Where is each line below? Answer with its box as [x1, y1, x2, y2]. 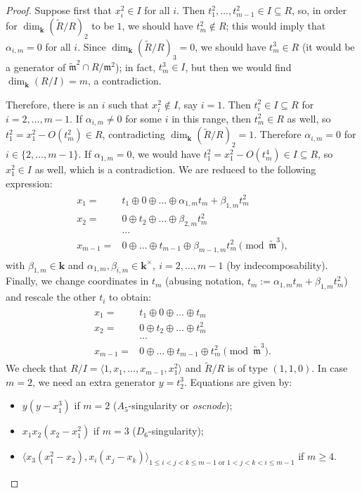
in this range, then [172, 111, 252, 125]
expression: [6, 175, 53, 190]
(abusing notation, [165, 273, 245, 288]
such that [108, 96, 149, 111]
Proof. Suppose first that [6, 3, 112, 17]
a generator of [6, 59, 66, 74]
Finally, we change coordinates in [6, 273, 149, 288]
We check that [6, 361, 67, 375]
